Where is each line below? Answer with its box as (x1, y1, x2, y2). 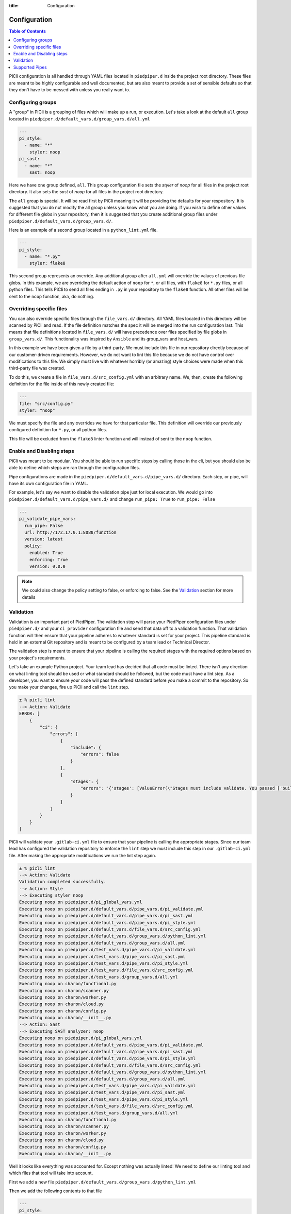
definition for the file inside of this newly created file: (9, 381, 114, 387)
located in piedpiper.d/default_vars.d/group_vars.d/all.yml (9, 116, 150, 121)
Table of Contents (9, 28, 46, 34)
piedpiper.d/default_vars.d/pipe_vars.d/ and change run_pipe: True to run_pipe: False (9, 496, 215, 502)
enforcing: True (29, 556, 68, 562)
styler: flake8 (29, 260, 65, 266)
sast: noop (29, 169, 55, 175)
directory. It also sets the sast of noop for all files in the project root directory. (9, 189, 164, 195)
